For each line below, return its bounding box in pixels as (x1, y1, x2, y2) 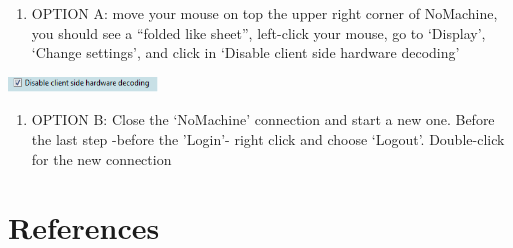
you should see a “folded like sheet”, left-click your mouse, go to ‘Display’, (31, 22, 486, 43)
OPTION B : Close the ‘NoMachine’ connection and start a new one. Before (31, 109, 495, 130)
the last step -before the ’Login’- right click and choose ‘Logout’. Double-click (31, 128, 505, 149)
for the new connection (31, 148, 172, 169)
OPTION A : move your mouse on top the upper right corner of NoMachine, (31, 3, 498, 23)
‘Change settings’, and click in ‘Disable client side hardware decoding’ (31, 42, 460, 63)
